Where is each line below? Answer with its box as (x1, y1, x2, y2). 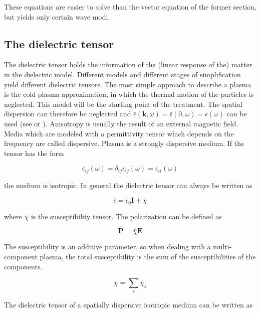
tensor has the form (4, 147, 64, 158)
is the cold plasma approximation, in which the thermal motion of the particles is (4, 89, 254, 99)
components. (4, 261, 43, 271)
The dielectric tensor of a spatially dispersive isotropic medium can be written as (4, 299, 253, 309)
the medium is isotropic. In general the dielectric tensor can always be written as (4, 180, 252, 190)
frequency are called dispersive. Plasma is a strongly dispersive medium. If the (4, 138, 244, 148)
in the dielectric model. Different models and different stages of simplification (4, 69, 241, 79)
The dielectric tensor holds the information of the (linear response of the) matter (4, 59, 252, 70)
